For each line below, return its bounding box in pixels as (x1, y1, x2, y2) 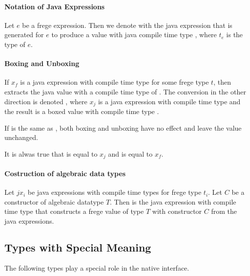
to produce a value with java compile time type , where (51, 29, 217, 40)
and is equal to (108, 148, 153, 159)
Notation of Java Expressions (4, 1, 105, 11)
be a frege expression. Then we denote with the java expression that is (22, 20, 232, 30)
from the (211, 206, 237, 216)
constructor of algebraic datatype (4, 196, 104, 207)
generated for (4, 29, 44, 40)
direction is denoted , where (4, 96, 87, 106)
